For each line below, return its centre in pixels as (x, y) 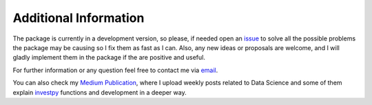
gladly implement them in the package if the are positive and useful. (109, 58)
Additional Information (79, 18)
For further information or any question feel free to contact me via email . (115, 70)
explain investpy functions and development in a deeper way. (100, 92)
